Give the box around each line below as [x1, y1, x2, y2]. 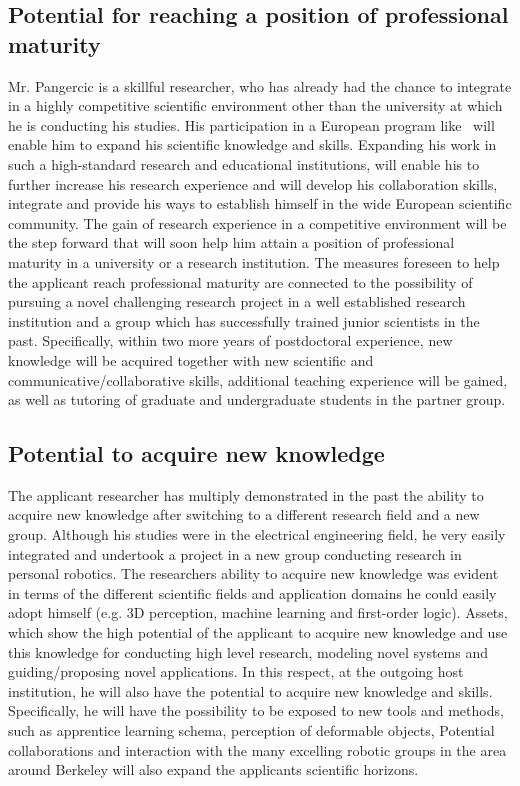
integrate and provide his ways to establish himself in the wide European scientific [8, 193, 512, 214]
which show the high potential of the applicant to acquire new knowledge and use [8, 622, 508, 643]
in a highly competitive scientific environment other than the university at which [8, 95, 503, 116]
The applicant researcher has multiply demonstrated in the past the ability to [8, 484, 484, 505]
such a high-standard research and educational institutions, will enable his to [8, 153, 480, 174]
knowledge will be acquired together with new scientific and [8, 349, 374, 370]
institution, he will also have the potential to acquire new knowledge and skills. [8, 680, 493, 701]
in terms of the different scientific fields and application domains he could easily [8, 582, 497, 603]
